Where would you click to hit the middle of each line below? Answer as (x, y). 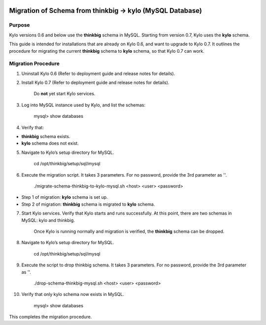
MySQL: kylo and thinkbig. (48, 220)
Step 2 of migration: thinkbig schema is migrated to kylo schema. (88, 204)
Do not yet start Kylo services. (65, 94)
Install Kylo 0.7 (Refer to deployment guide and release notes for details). (95, 83)
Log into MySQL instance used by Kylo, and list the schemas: (83, 105)
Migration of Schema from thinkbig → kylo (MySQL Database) (105, 11)
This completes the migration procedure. (50, 317)
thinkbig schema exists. (46, 137)
